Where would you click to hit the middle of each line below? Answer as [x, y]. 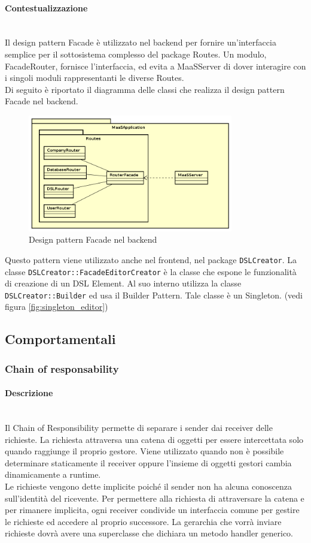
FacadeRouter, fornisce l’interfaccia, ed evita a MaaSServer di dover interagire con [155, 66]
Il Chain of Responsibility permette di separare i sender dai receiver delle [139, 428]
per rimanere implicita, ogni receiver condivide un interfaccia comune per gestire [152, 510]
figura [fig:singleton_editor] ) [57, 307]
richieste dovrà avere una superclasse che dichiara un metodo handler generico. [149, 533]
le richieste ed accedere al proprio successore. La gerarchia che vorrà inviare [143, 521]
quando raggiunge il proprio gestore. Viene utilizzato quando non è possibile [144, 451]
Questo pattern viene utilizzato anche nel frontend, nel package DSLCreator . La [151, 259]
